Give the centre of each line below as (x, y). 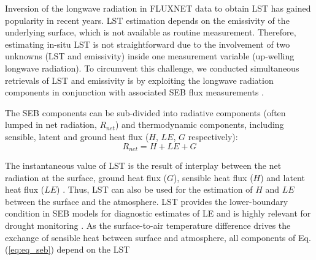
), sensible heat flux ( (213, 177)
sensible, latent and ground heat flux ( (77, 136)
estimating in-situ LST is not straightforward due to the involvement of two (148, 44)
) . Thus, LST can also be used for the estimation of (155, 189)
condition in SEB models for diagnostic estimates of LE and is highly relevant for (158, 213)
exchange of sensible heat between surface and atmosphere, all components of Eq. (158, 237)
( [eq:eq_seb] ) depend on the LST (67, 249)
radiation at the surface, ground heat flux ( (86, 177)
